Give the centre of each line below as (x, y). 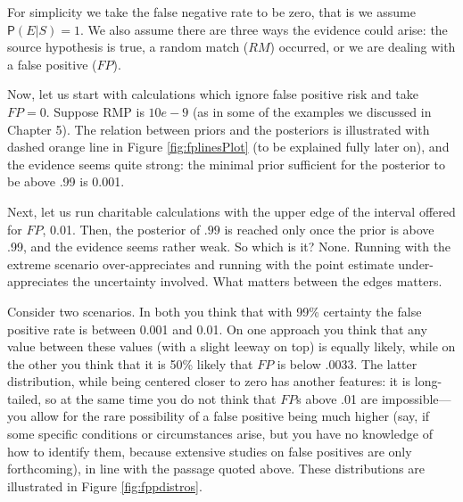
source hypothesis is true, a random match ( (128, 47)
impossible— (416, 398)
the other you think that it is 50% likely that (130, 363)
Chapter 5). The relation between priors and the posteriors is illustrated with (219, 129)
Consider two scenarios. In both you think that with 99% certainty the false (215, 311)
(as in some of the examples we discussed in (312, 111)
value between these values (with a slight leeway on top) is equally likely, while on (231, 346)
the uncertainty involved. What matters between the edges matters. (257, 281)
